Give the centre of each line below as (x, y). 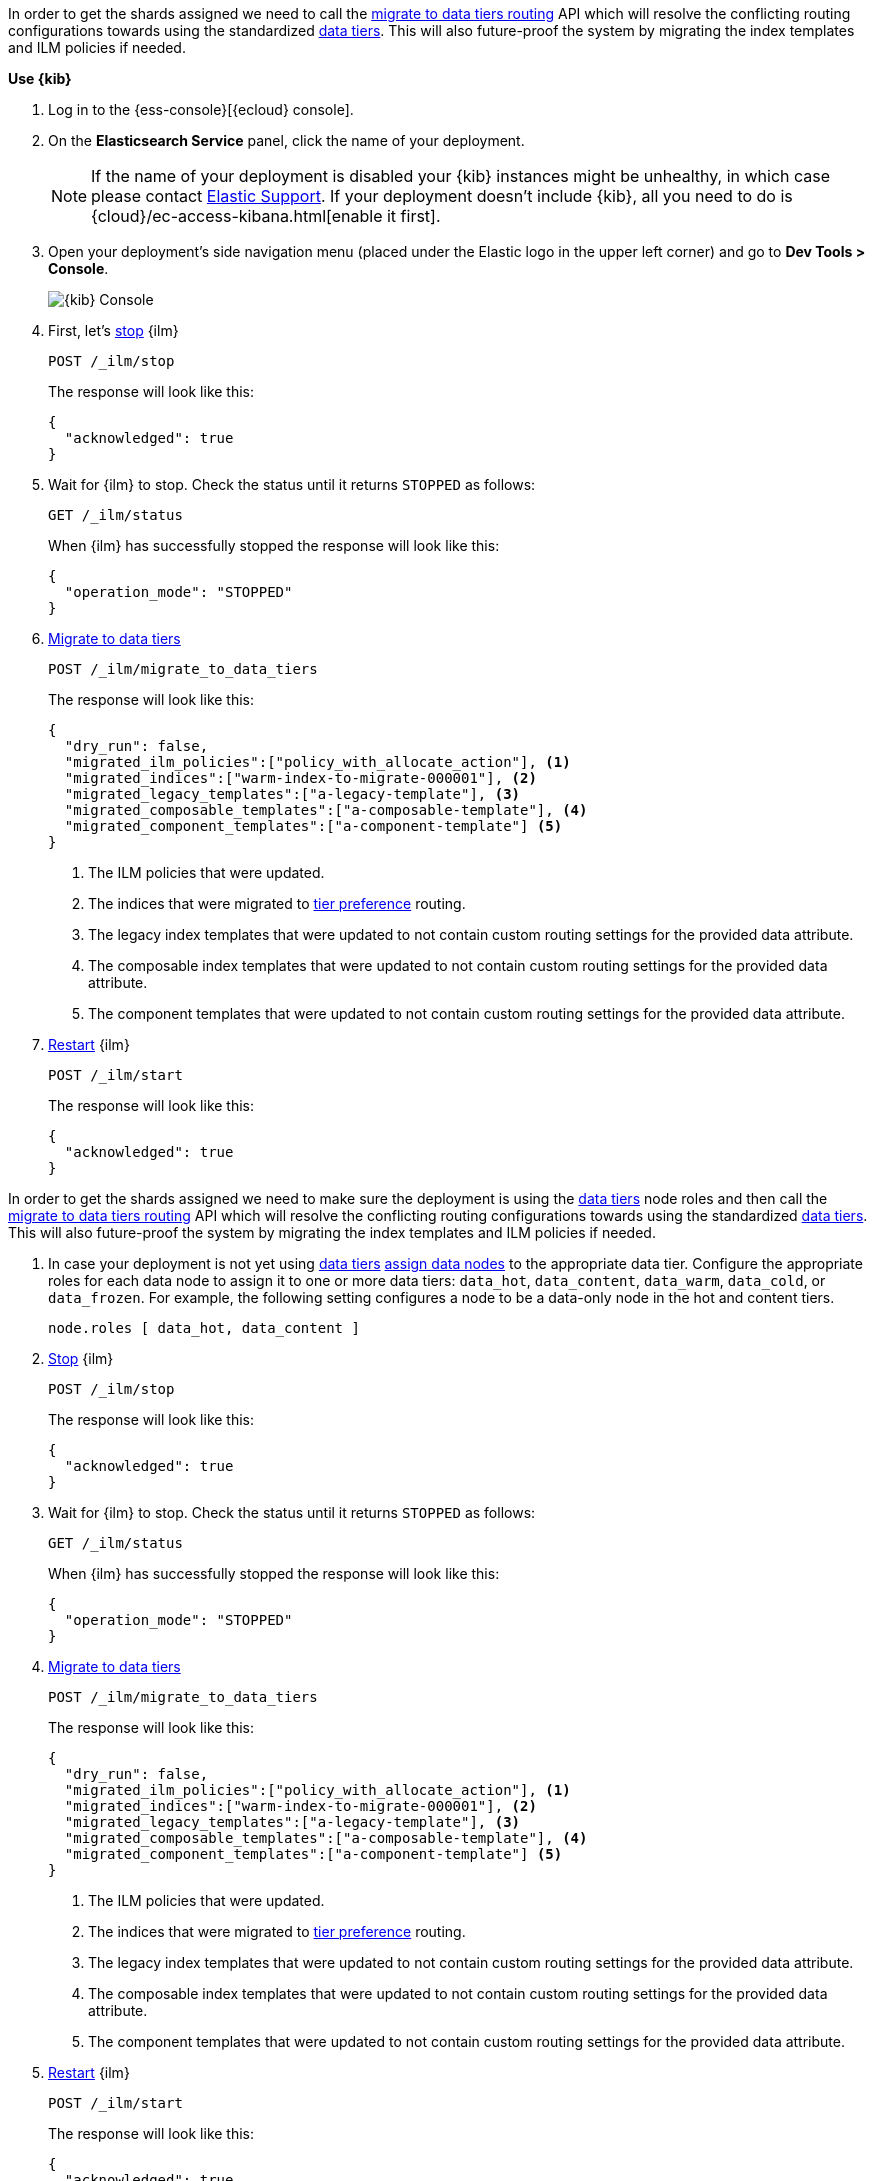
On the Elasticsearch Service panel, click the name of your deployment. (286, 140)
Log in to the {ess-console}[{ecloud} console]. (201, 109)
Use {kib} (40, 78)
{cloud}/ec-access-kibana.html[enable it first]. (266, 216)
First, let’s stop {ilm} (113, 330)
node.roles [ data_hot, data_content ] (204, 1328)
